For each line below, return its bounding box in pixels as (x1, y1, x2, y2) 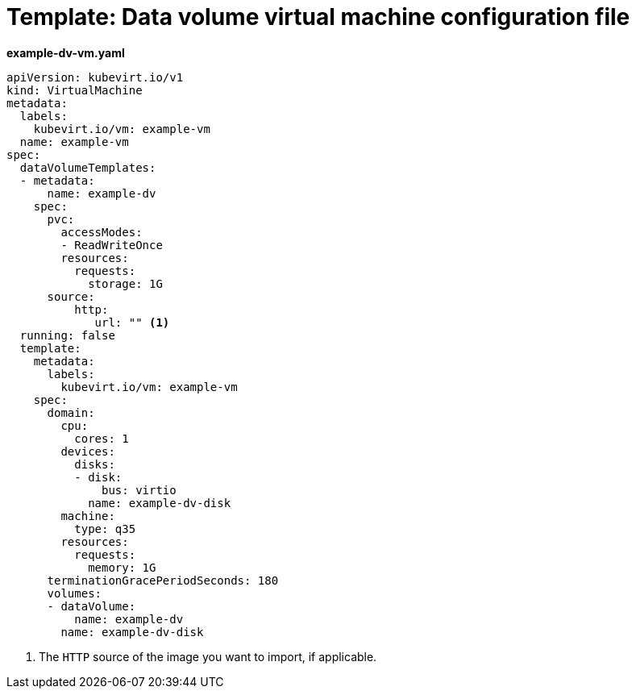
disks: (74, 457, 115, 471)
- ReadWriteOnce (60, 238, 163, 252)
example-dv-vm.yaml (6, 45, 125, 60)
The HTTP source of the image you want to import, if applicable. (39, 649, 377, 664)
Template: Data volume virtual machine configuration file (6, 3, 630, 31)
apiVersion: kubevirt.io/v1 (6, 70, 184, 84)
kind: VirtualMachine (6, 83, 143, 97)
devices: (60, 444, 115, 458)
